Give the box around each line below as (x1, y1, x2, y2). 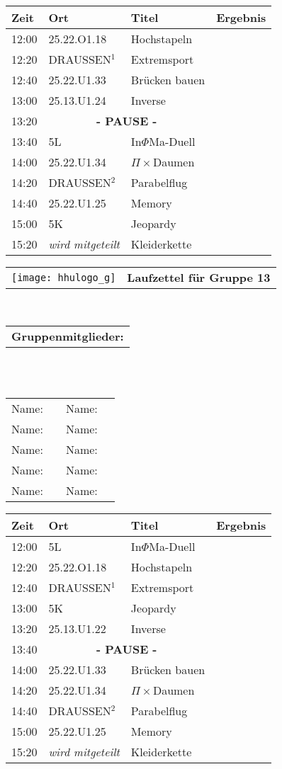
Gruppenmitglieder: (11, 327, 124, 344)
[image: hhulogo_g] (11, 271, 116, 283)
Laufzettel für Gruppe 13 (127, 269, 271, 285)
